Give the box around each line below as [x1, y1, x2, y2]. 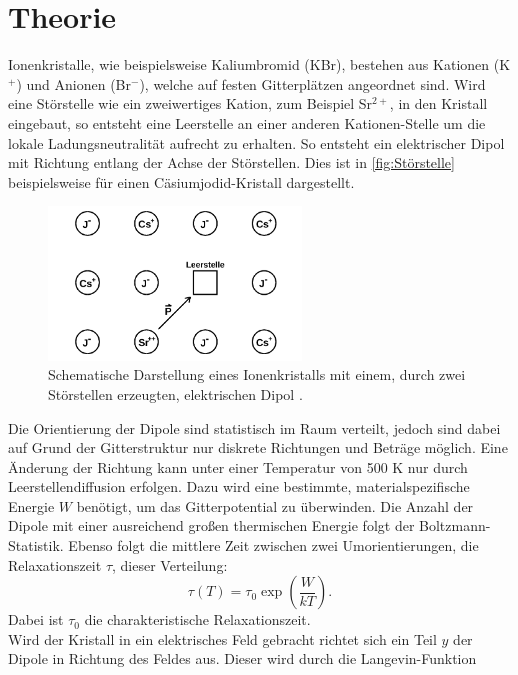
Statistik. [8, 535, 64, 556]
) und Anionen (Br [16, 73, 131, 94]
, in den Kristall [389, 93, 488, 114]
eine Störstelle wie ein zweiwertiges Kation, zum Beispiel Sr [8, 93, 373, 114]
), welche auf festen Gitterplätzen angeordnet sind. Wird [139, 73, 486, 94]
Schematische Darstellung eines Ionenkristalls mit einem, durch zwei [48, 364, 466, 385]
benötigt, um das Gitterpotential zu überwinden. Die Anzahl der [76, 495, 474, 516]
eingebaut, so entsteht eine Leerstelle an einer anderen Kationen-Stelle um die [8, 112, 486, 133]
